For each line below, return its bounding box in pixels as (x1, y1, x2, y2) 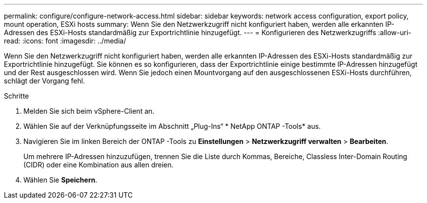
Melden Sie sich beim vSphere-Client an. (23, 107, 155, 115)
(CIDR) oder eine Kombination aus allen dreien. (23, 161, 174, 169)
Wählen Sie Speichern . (23, 176, 97, 184)
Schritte (4, 92, 29, 100)
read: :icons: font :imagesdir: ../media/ (4, 37, 126, 45)
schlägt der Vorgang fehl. (4, 77, 85, 85)
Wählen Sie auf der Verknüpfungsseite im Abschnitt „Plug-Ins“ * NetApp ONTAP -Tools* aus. (23, 122, 321, 130)
